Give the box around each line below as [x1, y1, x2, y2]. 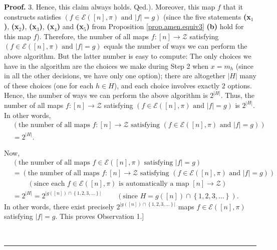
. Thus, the [220, 90, 255, 100]
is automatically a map [119, 180, 189, 188]
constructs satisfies [4, 11, 61, 22]
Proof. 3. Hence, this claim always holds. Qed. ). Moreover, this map [4, 2, 215, 12]
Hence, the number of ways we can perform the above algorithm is [4, 90, 208, 100]
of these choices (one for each [4, 80, 94, 90]
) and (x [57, 21, 84, 32]
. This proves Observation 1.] [55, 211, 144, 221]
